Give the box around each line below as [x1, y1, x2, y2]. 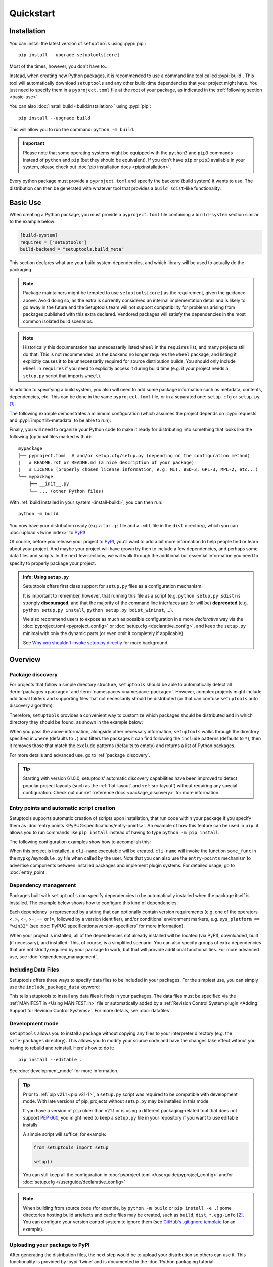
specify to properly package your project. [9, 560, 96, 566]
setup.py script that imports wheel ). [23, 372, 102, 379]
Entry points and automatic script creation [9, 805, 116, 812]
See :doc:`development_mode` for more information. [9, 1067, 119, 1074]
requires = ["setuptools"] [20, 239, 87, 245]
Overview [9, 655, 41, 664]
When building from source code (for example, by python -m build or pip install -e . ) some [23, 1205, 232, 1211]
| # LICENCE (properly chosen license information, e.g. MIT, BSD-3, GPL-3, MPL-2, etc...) [18, 467, 258, 472]
